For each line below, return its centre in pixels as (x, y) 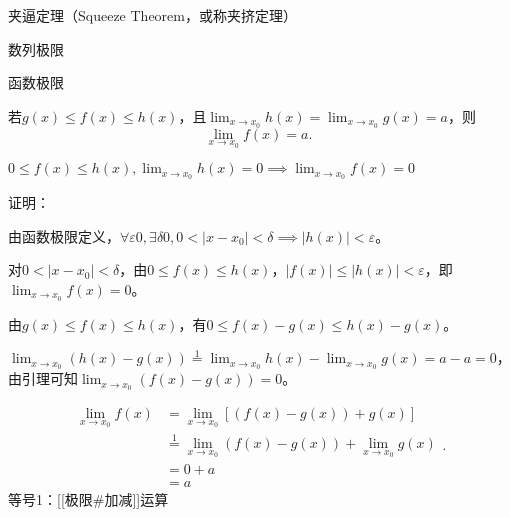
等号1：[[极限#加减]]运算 (88, 498)
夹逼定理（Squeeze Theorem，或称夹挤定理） (152, 15)
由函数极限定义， (64, 235)
